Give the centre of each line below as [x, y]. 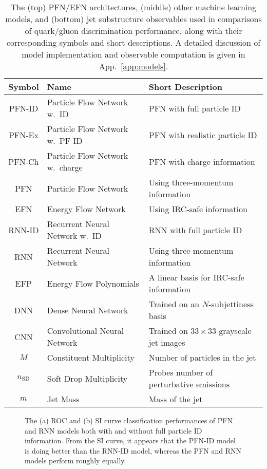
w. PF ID [65, 140]
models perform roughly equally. [75, 461]
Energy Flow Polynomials [93, 283]
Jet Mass [63, 399]
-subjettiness [231, 304]
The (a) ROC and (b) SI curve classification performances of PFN [129, 420]
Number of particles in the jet [202, 357]
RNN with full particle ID [195, 230]
